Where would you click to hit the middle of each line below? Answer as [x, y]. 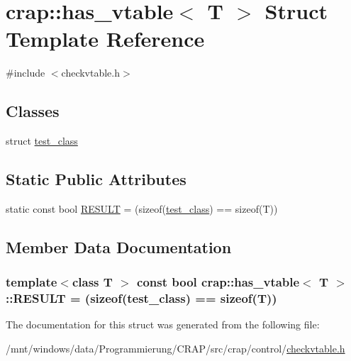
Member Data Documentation [119, 246]
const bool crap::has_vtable [218, 282]
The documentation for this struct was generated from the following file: [163, 324]
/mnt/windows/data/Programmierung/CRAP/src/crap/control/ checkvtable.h [175, 349]
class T [92, 282]
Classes [33, 111]
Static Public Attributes [96, 179]
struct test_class [42, 141]
